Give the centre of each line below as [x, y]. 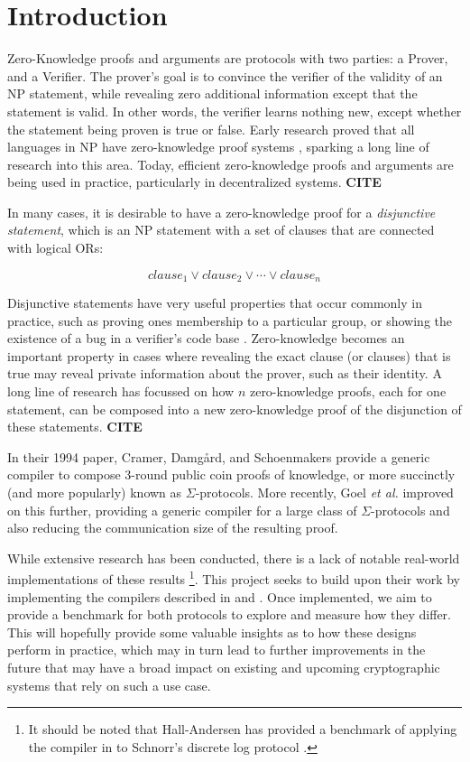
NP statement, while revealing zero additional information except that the [212, 93]
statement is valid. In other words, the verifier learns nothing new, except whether [235, 111]
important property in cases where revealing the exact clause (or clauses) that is [229, 355]
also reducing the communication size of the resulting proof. [173, 528]
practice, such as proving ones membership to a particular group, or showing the [230, 320]
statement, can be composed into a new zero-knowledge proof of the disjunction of [235, 409]
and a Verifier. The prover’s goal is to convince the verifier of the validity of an [225, 75]
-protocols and [410, 510]
